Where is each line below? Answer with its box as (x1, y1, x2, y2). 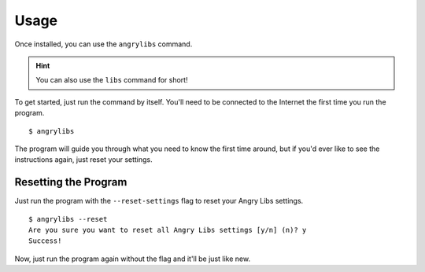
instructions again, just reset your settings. (14, 155, 153, 164)
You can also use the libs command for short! (35, 75, 188, 85)
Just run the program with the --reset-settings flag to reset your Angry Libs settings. (14, 197, 304, 206)
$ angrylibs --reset (28, 215, 108, 223)
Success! (28, 237, 62, 245)
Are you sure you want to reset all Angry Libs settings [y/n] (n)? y (28, 225, 307, 234)
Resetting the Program (14, 175, 128, 189)
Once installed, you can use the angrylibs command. (14, 39, 193, 49)
